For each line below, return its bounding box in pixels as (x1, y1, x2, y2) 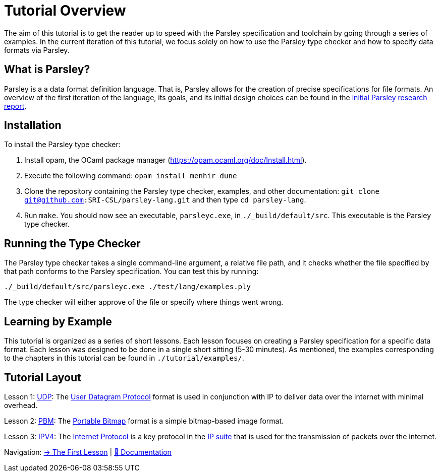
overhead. (4, 400, 38, 410)
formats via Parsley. (4, 45, 70, 54)
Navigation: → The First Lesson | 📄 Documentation (4, 447, 172, 456)
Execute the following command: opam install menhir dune (24, 171, 237, 180)
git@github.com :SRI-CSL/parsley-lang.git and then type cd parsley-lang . (24, 195, 306, 205)
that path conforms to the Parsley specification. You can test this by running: (4, 267, 259, 276)
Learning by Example (4, 315, 112, 328)
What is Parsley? (4, 63, 90, 76)
